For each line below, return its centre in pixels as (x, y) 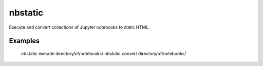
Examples (24, 41)
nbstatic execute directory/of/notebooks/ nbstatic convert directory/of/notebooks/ (103, 53)
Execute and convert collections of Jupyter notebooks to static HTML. (79, 27)
